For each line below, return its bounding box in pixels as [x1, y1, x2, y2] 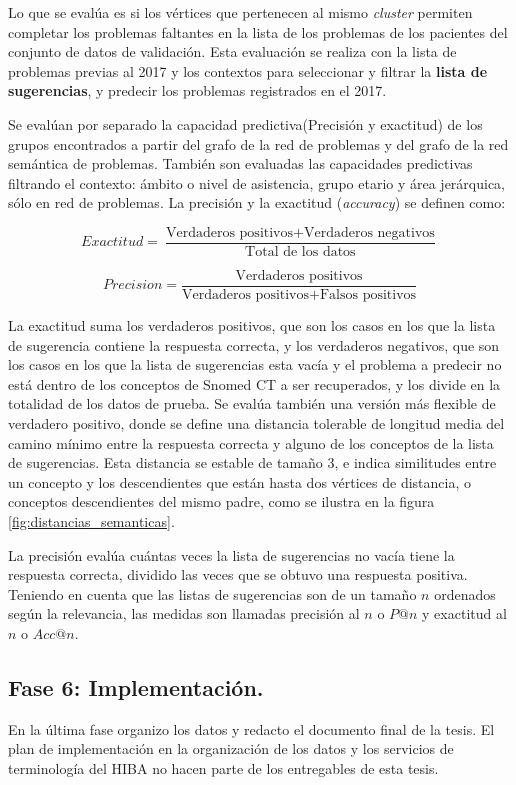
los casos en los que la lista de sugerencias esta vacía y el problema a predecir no [8, 354, 502, 375]
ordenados [434, 583, 496, 604]
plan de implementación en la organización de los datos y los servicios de [8, 738, 454, 759]
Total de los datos [245, 245, 356, 259]
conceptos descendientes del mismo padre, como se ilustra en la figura [8, 491, 435, 512]
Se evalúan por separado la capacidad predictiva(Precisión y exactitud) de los [8, 113, 483, 134]
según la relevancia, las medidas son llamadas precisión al [8, 603, 360, 624]
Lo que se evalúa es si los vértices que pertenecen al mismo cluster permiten [8, 2, 473, 22]
